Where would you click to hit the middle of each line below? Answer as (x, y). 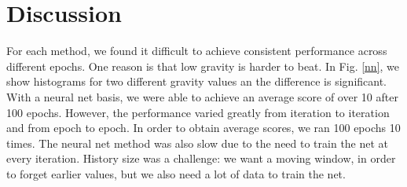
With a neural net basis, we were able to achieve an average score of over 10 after (202, 96)
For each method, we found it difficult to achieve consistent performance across (197, 51)
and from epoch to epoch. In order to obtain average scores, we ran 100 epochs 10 (203, 128)
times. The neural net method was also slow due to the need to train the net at (198, 143)
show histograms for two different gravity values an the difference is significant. (197, 81)
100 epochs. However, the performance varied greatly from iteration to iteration (198, 112)
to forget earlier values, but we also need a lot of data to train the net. (176, 173)
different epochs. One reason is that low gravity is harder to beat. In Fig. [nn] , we (203, 66)
